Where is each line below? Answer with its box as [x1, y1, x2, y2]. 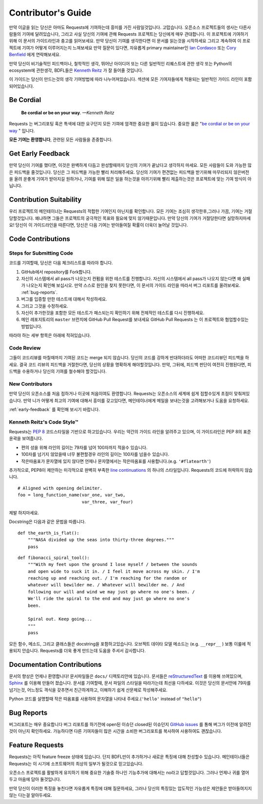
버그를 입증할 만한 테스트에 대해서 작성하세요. [21, 296, 107, 302]
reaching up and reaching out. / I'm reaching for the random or [27, 576, 188, 581]
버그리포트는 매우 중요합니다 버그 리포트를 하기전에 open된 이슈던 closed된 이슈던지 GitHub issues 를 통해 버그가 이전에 [9, 721, 239, 727]
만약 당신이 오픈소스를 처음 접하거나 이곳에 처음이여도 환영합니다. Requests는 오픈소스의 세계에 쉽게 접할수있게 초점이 [9, 391, 233, 397]
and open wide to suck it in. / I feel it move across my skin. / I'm [27, 568, 200, 574]
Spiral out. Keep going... [27, 616, 93, 622]
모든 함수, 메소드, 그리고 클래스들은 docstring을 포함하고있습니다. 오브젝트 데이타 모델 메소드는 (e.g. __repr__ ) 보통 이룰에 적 [9, 641, 251, 646]
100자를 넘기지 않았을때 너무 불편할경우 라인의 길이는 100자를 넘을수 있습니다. [21, 451, 169, 457]
